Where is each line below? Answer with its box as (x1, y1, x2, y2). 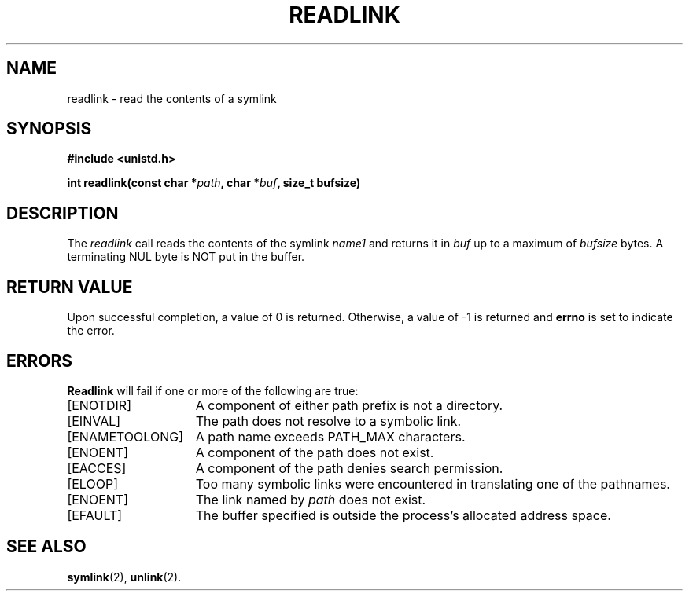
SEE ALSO (6, 537, 87, 557)
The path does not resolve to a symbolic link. (195, 412, 462, 429)
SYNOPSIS (6, 119, 92, 139)
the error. (67, 324, 115, 338)
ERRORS (6, 350, 73, 371)
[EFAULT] (67, 507, 123, 523)
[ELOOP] (67, 475, 118, 492)
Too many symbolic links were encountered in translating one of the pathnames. (195, 475, 670, 492)
